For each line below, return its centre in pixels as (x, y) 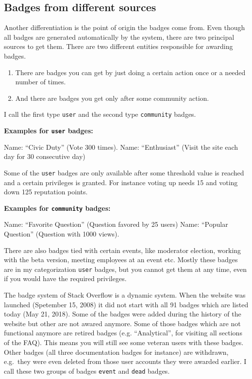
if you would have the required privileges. (65, 278)
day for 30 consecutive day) (45, 156)
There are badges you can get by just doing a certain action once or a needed (130, 72)
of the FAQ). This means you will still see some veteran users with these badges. (124, 342)
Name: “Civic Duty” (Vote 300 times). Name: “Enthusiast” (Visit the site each (121, 147)
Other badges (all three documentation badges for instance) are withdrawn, (116, 352)
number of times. (41, 82)
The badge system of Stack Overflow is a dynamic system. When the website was (125, 294)
